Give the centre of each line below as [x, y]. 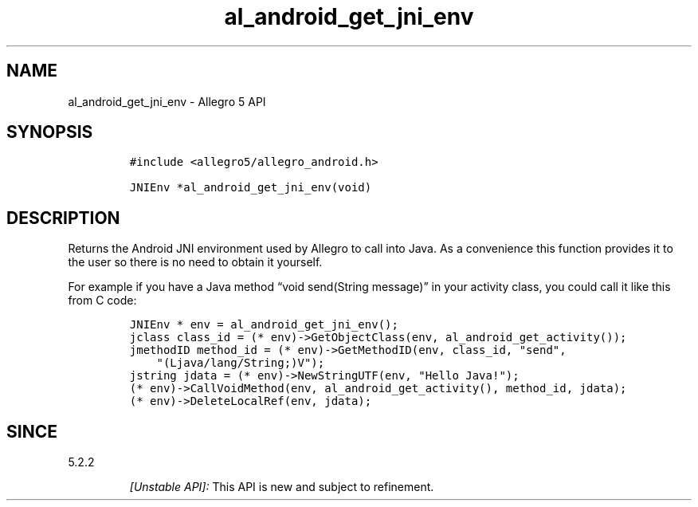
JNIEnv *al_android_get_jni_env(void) [251, 188]
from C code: [102, 301]
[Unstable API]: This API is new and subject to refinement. [282, 487]
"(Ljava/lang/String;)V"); [241, 363]
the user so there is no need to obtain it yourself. [195, 262]
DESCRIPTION [63, 218]
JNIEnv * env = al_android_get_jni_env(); [264, 325]
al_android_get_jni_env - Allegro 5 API [167, 101]
